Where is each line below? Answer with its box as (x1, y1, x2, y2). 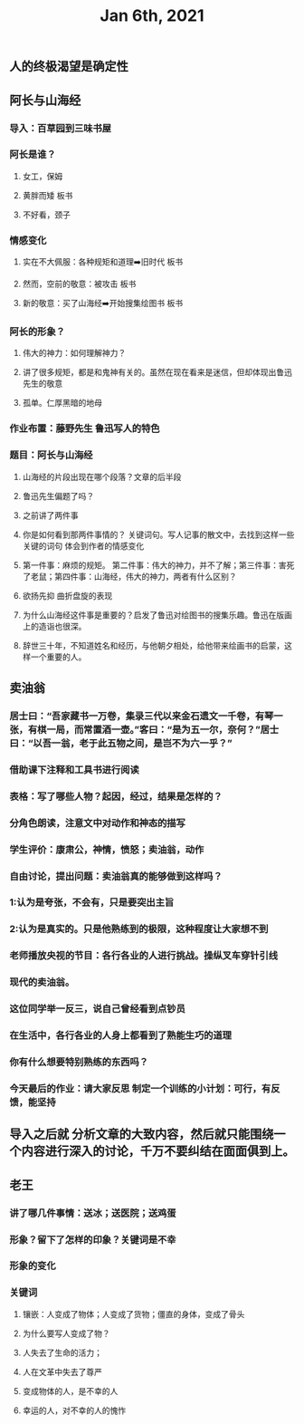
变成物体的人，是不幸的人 (22, 1385, 119, 1396)
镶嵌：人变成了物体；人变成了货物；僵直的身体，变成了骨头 (22, 1308, 245, 1319)
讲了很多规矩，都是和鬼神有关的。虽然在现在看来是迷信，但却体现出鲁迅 (22, 367, 292, 378)
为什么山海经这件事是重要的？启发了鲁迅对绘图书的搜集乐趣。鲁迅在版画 (22, 609, 292, 621)
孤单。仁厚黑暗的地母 (22, 398, 102, 409)
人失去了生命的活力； (22, 1347, 102, 1358)
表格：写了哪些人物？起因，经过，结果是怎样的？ (9, 790, 223, 803)
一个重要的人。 (30, 651, 87, 662)
